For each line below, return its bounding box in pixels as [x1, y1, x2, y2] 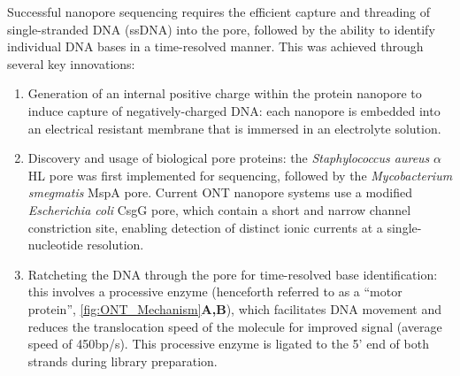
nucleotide [27, 235, 83, 254]
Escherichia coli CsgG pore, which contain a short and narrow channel [27, 200, 411, 219]
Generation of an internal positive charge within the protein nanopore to [27, 84, 422, 103]
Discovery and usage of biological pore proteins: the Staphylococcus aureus [27, 149, 430, 167]
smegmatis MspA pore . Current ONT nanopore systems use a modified [27, 183, 412, 202]
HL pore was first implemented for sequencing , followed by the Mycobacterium [27, 165, 453, 184]
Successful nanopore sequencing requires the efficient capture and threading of [7, 3, 431, 20]
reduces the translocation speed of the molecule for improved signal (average [27, 317, 442, 335]
